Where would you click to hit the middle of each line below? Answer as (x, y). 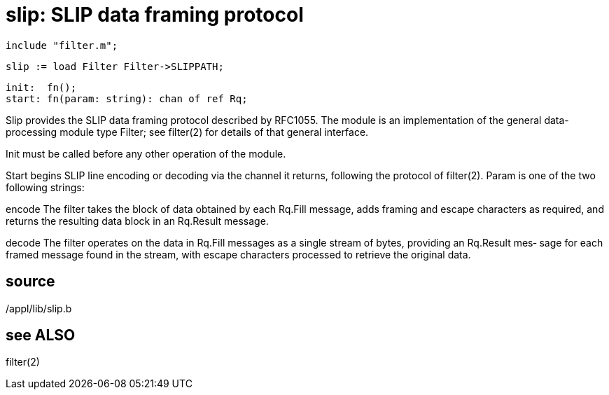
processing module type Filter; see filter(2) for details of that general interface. (187, 132)
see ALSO (41, 335)
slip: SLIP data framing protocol (155, 15)
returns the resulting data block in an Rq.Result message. (137, 221)
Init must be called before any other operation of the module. (146, 153)
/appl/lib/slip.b (39, 308)
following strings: (45, 187)
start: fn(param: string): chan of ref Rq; (127, 98)
